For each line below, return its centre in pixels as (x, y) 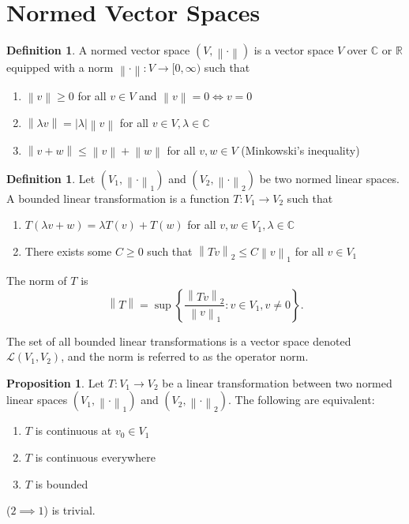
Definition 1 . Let (51, 178)
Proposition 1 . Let (56, 382)
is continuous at (73, 430)
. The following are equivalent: (302, 400)
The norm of (37, 281)
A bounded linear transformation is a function (118, 198)
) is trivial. (69, 510)
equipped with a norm (60, 67)
